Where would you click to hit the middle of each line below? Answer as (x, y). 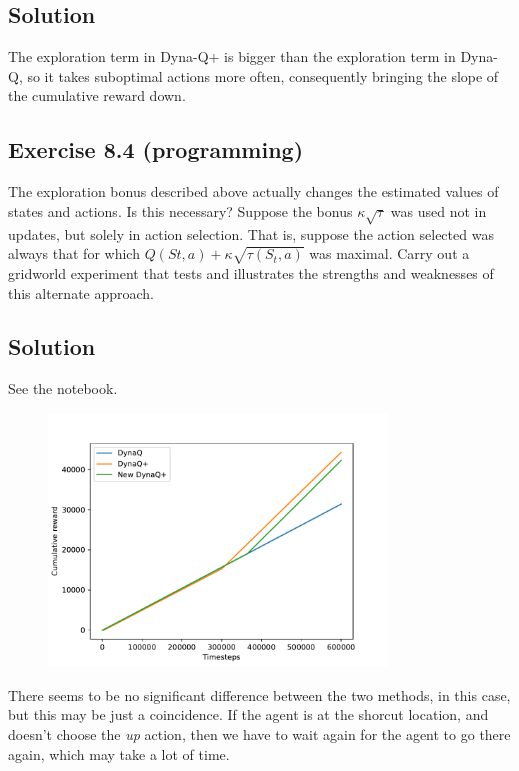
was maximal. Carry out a (389, 253)
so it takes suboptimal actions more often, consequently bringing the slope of (263, 75)
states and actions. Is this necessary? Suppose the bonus (180, 210)
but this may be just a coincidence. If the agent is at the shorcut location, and (248, 714)
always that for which (74, 253)
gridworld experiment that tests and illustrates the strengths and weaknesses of (251, 272)
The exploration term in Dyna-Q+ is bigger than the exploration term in (232, 56)
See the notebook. (63, 388)
